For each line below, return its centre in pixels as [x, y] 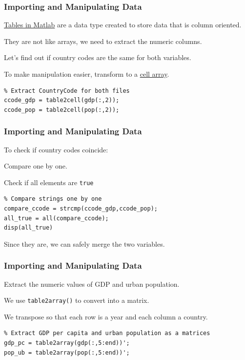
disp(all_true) [29, 228]
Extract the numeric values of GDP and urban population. [92, 284]
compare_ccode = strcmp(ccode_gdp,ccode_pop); [81, 209]
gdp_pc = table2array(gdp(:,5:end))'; [67, 343]
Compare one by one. [36, 166]
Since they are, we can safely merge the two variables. [84, 244]
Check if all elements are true [49, 182]
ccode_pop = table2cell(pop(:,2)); [62, 110]
